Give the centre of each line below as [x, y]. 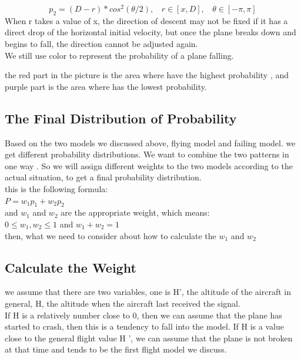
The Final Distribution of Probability [121, 118]
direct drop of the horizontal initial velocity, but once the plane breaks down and [150, 32]
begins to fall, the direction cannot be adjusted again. [101, 44]
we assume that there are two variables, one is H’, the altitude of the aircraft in [148, 292]
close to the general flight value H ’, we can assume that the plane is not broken [149, 338]
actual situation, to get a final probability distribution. [103, 177]
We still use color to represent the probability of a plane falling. [119, 55]
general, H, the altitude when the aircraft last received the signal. [123, 303]
